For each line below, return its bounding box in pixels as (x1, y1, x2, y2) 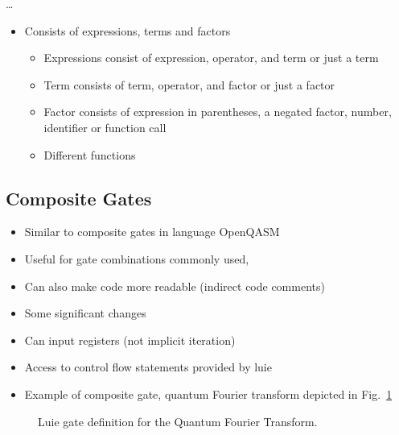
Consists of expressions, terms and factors (24, 22, 231, 39)
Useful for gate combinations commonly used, (24, 250, 249, 267)
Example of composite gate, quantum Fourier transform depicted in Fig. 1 (24, 385, 393, 402)
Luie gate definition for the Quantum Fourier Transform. (38, 412, 318, 429)
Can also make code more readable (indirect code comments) (24, 277, 325, 294)
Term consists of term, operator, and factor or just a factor (43, 76, 335, 93)
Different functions (43, 146, 136, 163)
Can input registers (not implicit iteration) (24, 331, 236, 348)
